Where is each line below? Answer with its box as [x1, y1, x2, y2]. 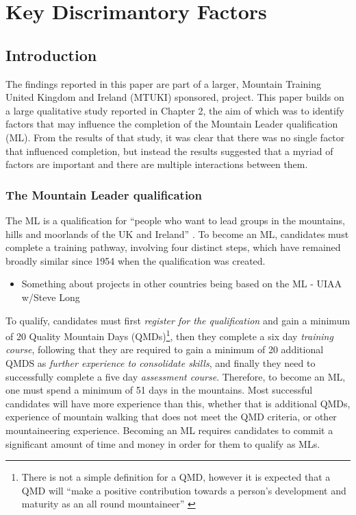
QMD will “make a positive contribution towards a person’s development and [21, 483, 346, 497]
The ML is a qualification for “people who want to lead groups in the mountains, [5, 213, 345, 227]
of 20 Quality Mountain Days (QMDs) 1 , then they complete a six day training [5, 327, 333, 343]
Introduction [5, 44, 97, 65]
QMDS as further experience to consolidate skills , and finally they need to [5, 355, 316, 370]
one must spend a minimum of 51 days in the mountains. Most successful [5, 383, 313, 397]
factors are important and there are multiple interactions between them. [5, 157, 308, 171]
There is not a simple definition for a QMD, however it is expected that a [21, 470, 331, 484]
